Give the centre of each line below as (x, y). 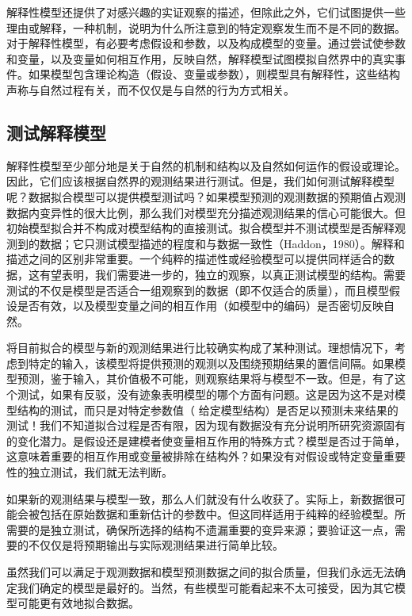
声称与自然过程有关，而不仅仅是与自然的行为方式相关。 (151, 89)
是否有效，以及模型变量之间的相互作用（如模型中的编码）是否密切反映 (200, 306)
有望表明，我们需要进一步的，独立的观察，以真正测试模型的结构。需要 (222, 274)
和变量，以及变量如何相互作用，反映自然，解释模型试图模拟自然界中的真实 (200, 58)
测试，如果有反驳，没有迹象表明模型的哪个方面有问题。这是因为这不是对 (206, 394)
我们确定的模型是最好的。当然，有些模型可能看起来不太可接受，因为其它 (206, 587)
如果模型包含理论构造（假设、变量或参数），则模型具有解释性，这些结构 (214, 74)
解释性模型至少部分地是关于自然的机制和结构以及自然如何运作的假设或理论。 (206, 165)
